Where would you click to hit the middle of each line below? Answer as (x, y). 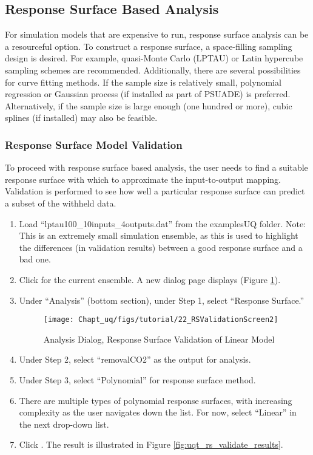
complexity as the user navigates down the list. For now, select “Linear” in (158, 412)
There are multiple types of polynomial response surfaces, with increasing (156, 400)
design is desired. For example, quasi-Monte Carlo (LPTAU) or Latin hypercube (154, 58)
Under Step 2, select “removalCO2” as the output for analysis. (135, 359)
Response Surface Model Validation (94, 144)
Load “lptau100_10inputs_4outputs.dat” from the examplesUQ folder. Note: (163, 223)
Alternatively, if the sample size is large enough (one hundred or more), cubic (149, 105)
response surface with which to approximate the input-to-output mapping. (143, 179)
